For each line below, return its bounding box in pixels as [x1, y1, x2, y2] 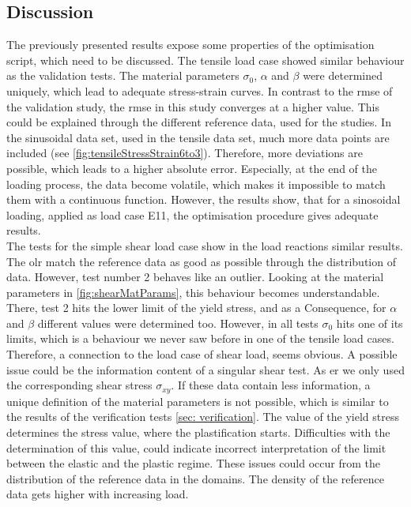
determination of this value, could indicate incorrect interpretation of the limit [6, 439, 386, 456]
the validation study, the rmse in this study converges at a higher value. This [6, 98, 379, 115]
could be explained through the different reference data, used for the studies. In [6, 114, 391, 130]
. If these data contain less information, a [171, 377, 371, 393]
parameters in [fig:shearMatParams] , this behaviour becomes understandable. [6, 284, 380, 300]
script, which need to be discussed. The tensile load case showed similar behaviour [6, 51, 405, 68]
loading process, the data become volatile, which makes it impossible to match [6, 175, 386, 192]
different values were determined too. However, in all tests [37, 314, 319, 331]
